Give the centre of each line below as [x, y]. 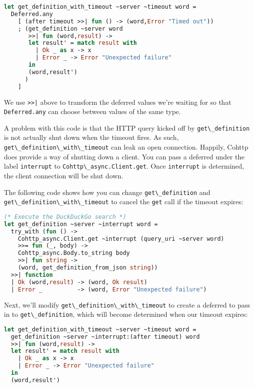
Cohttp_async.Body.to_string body [74, 253]
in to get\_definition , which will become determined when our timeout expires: [126, 314]
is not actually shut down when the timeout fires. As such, [91, 137]
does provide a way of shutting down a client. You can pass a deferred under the [124, 156]
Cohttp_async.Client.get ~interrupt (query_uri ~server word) [121, 239]
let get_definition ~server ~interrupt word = [81, 224]
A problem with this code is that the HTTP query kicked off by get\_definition [127, 127]
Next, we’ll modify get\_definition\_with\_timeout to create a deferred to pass [127, 304]
